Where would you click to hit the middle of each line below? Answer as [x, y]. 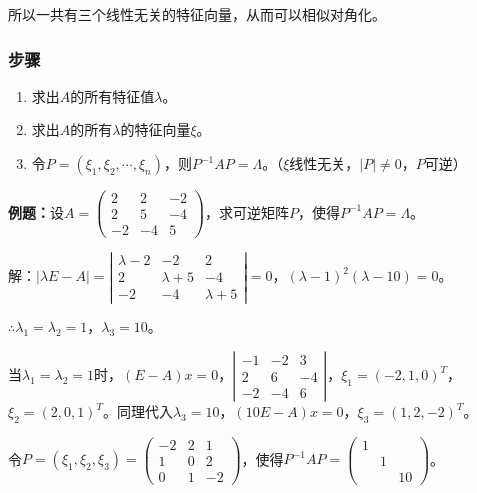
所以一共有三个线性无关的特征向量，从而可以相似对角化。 [197, 14]
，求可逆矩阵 [246, 211]
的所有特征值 [112, 95]
